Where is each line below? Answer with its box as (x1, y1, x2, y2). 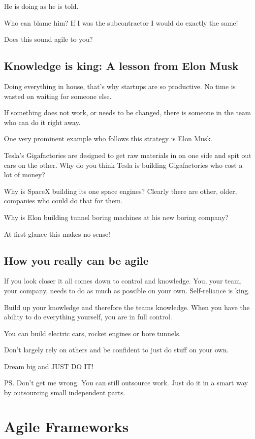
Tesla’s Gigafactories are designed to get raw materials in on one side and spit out (4, 150, 252, 160)
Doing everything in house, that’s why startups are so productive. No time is (4, 81, 236, 91)
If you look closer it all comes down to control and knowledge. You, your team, (4, 276, 242, 286)
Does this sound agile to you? (4, 34, 93, 44)
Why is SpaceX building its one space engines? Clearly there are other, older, (4, 186, 237, 196)
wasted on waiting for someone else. (4, 91, 112, 101)
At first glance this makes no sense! (4, 228, 110, 239)
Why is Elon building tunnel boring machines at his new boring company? (4, 212, 228, 222)
